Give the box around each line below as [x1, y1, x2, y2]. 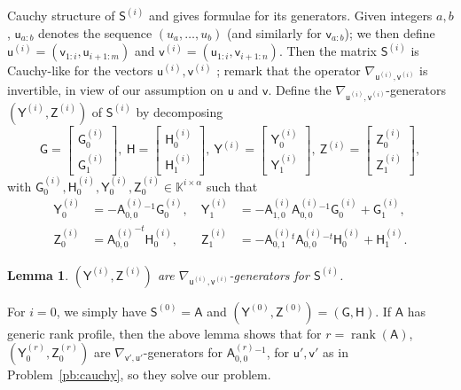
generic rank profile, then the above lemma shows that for [7, 324, 322, 342]
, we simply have [56, 301, 147, 320]
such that [207, 176, 258, 195]
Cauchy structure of [7, 6, 115, 25]
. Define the [268, 81, 332, 99]
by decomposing [136, 102, 223, 121]
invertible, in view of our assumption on [7, 81, 224, 99]
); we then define [344, 24, 435, 43]
